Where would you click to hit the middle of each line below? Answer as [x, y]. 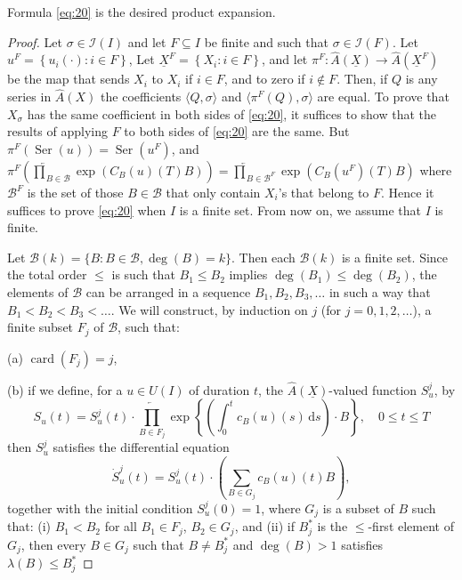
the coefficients [141, 97]
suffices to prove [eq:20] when [87, 209]
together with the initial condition [100, 507]
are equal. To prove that [383, 97]
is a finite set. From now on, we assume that [300, 209]
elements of [38, 291]
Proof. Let [35, 41]
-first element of [411, 526]
